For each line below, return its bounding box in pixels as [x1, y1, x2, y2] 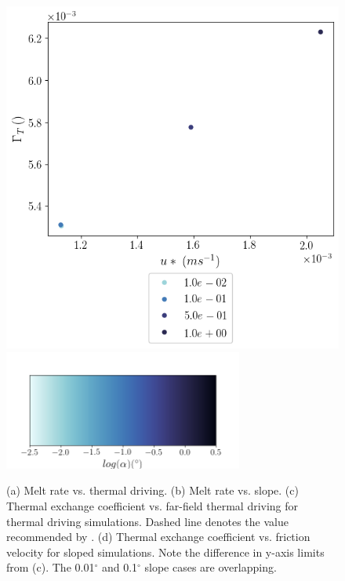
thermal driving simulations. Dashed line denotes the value [6, 513, 289, 529]
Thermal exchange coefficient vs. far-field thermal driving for [6, 497, 299, 513]
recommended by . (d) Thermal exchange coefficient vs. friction [6, 528, 310, 545]
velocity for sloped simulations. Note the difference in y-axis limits [6, 543, 325, 560]
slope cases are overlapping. [144, 559, 277, 576]
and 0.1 [101, 559, 138, 576]
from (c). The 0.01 [6, 559, 95, 576]
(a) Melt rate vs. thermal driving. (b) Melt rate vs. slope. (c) [6, 482, 299, 499]
